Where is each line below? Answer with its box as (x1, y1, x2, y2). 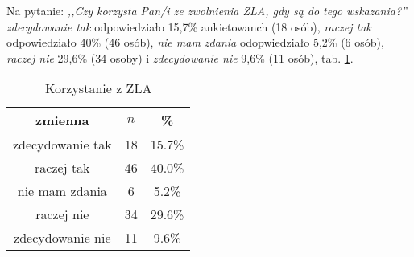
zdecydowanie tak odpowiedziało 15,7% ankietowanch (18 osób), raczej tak (6, 18, 371, 35)
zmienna (35, 111, 89, 130)
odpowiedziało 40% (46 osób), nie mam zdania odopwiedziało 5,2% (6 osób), (6, 34, 384, 51)
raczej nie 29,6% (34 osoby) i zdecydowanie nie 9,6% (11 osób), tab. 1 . (6, 49, 354, 66)
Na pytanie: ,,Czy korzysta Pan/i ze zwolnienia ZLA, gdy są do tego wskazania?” (6, 2, 407, 18)
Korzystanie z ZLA (45, 79, 152, 98)
